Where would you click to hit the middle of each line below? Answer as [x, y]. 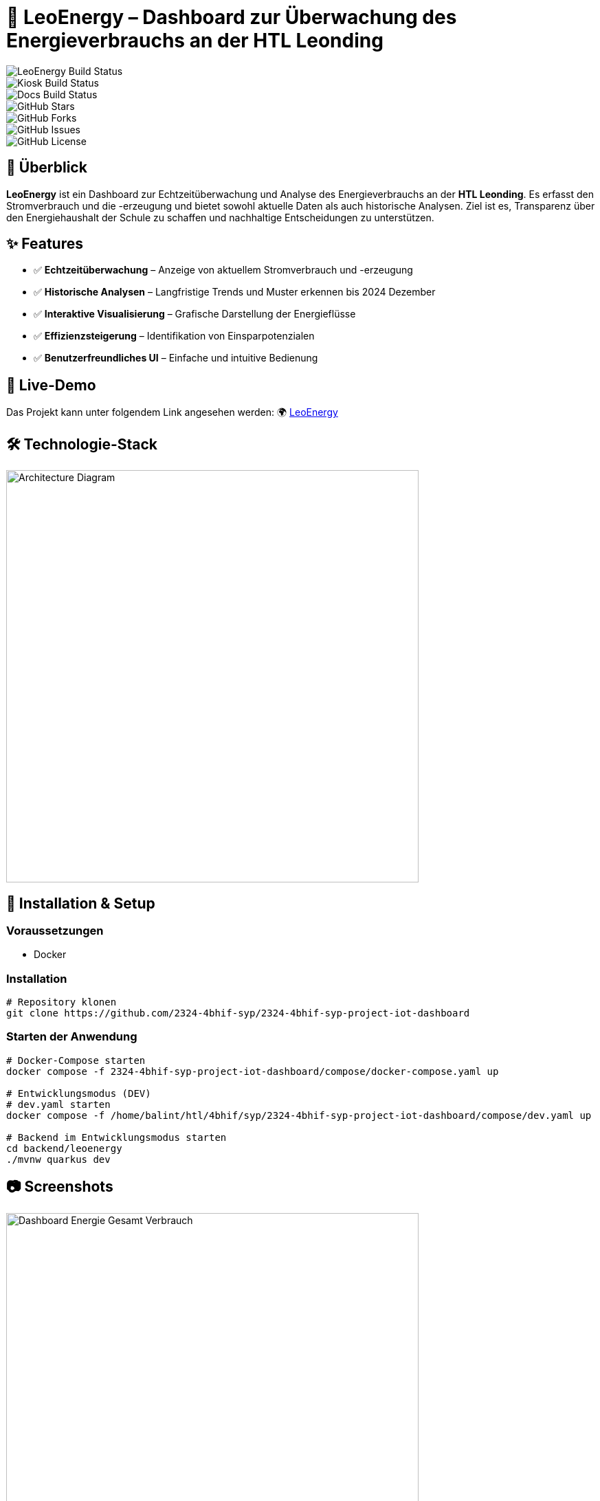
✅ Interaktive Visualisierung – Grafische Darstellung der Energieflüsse [195, 314]
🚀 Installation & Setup [81, 903]
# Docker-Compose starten [76, 1060]
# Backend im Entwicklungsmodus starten [116, 1137]
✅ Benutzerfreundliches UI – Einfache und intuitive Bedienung [176, 358]
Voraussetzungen [55, 930]
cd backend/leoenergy [64, 1148]
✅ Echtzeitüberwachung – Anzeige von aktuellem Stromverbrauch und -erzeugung [223, 270]
